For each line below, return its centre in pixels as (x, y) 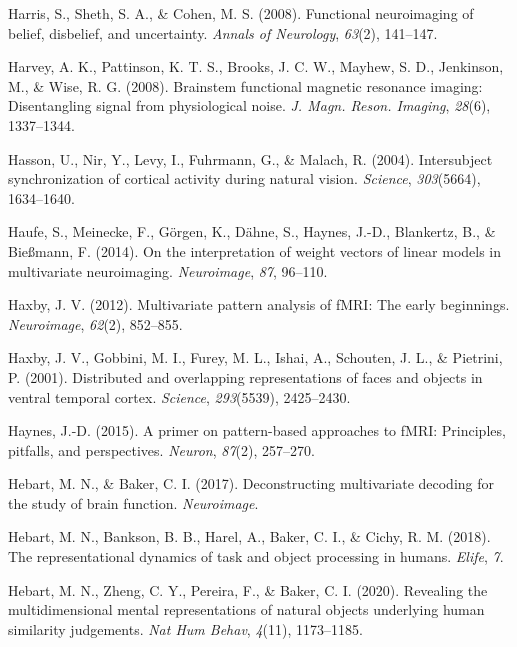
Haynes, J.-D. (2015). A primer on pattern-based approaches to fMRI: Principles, (257, 430)
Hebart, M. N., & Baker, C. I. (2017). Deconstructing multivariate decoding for (251, 483)
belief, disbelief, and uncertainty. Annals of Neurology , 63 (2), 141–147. (223, 32)
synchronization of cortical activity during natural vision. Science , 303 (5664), (244, 178)
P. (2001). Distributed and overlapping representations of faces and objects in (245, 376)
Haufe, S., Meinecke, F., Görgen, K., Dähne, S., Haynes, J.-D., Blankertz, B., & (252, 231)
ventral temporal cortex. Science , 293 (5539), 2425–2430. (179, 396)
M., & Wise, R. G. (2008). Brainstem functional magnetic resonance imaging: (245, 85)
